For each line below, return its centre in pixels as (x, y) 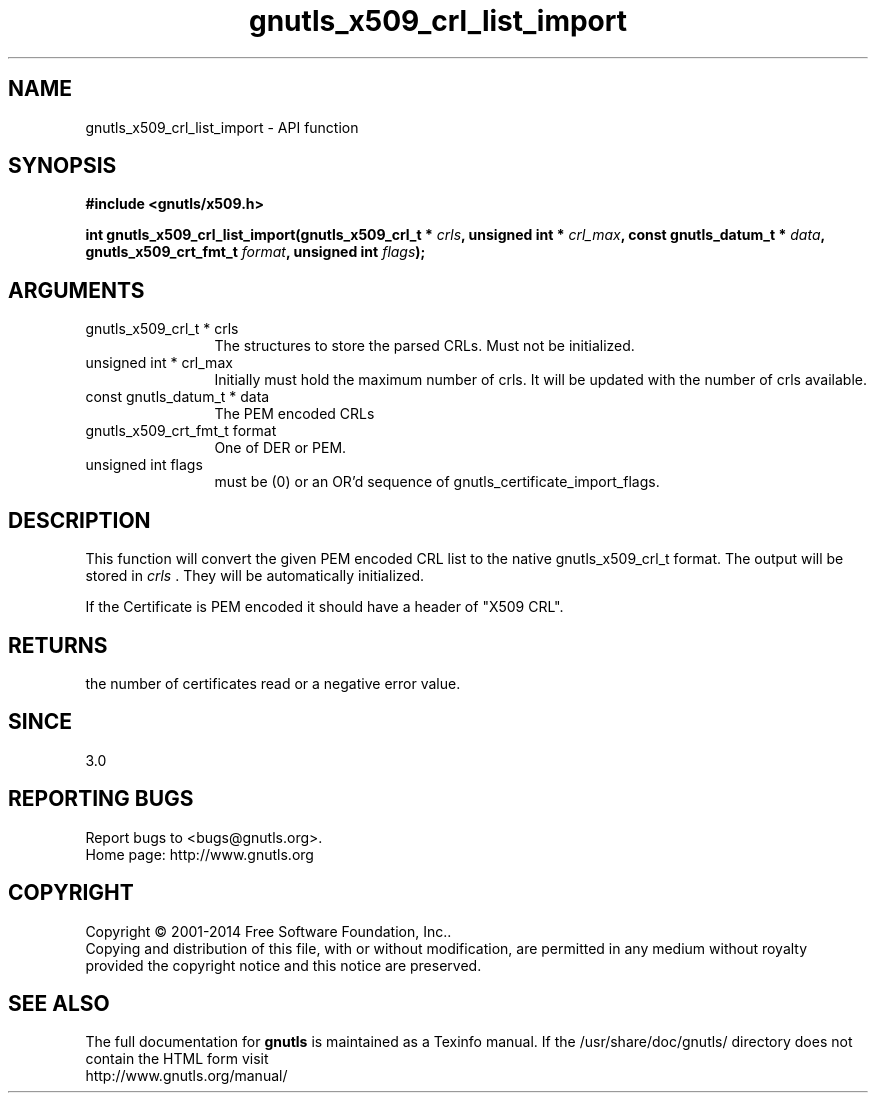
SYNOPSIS (62, 166)
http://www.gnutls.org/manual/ (186, 1076)
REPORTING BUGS (101, 799)
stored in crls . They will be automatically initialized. (255, 576)
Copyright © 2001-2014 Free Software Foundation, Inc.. (268, 931)
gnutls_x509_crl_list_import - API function (222, 127)
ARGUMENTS (76, 290)
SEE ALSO (59, 1003)
